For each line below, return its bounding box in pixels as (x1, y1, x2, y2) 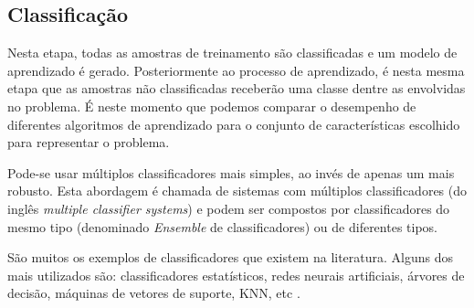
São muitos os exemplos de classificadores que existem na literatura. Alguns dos (7, 248, 454, 267)
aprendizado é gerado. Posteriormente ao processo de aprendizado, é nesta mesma (7, 60, 465, 80)
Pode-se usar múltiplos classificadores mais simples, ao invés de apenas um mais (7, 163, 455, 182)
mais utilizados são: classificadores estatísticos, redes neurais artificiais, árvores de (7, 265, 465, 284)
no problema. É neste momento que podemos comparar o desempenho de (7, 96, 416, 115)
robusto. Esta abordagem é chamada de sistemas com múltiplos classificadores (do (7, 181, 468, 200)
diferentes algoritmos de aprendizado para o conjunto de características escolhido (7, 114, 460, 133)
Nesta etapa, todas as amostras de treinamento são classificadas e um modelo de (7, 43, 458, 62)
